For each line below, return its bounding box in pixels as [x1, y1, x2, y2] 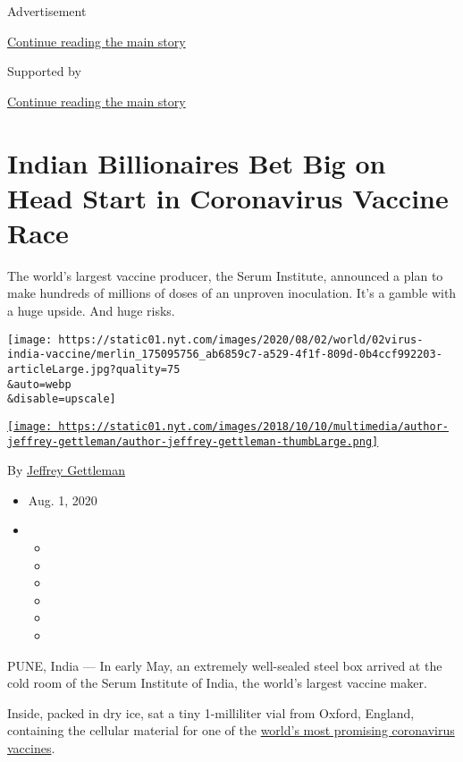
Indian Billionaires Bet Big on [7, 144, 386, 181]
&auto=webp [7, 377, 72, 391]
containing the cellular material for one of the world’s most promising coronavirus [7, 721, 455, 740]
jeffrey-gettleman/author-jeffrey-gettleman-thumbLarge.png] [7, 435, 379, 448]
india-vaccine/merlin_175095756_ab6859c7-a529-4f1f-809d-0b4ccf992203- [7, 348, 442, 361]
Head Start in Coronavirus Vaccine [7, 179, 449, 216]
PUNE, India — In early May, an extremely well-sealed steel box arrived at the [7, 656, 442, 674]
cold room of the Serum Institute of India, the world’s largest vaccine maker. [7, 673, 427, 692]
